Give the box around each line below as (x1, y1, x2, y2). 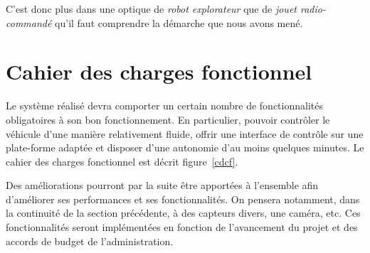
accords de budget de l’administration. (6, 233, 174, 248)
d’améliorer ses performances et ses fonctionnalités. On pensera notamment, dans (6, 191, 360, 206)
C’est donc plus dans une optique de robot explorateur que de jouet (6, 1, 297, 16)
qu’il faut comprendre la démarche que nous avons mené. (55, 15, 303, 30)
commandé (6, 15, 52, 30)
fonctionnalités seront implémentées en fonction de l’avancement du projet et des (6, 220, 358, 235)
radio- (300, 1, 326, 16)
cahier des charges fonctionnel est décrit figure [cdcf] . (6, 154, 238, 168)
